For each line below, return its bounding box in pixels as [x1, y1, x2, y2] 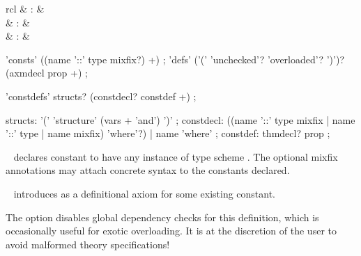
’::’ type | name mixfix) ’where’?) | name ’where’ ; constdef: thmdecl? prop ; [6, 126, 330, 141]
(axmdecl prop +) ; [6, 65, 88, 80]
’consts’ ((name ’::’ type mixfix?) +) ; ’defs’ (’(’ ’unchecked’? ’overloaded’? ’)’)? [6, 51, 345, 66]
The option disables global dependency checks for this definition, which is [6, 209, 319, 224]
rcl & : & [6, 1, 45, 15]
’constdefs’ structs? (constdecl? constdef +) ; [6, 88, 197, 103]
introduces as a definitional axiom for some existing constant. [13, 186, 276, 200]
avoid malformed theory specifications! [6, 237, 170, 251]
